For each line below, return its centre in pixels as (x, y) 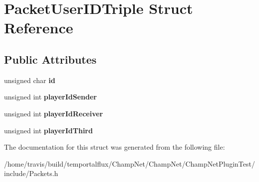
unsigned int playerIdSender (50, 97)
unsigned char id (30, 80)
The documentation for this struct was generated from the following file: (115, 147)
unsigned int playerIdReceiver (54, 113)
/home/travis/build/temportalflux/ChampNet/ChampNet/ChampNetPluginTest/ (129, 163)
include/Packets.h (31, 173)
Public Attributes (50, 59)
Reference (39, 28)
